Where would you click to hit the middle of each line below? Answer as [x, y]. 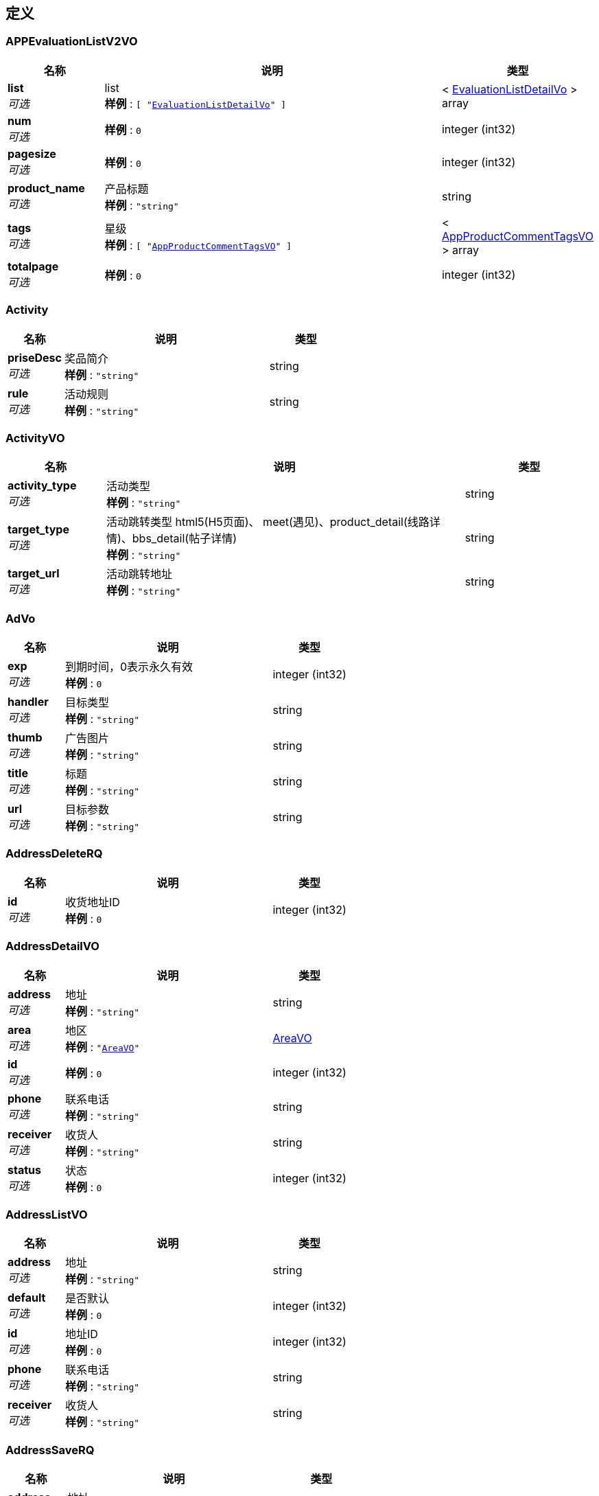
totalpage [33, 266]
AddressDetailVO [52, 946]
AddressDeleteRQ [54, 854]
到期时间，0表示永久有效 [129, 667]
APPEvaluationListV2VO [72, 42]
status [24, 1170]
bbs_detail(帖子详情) [185, 539]
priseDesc [35, 357]
